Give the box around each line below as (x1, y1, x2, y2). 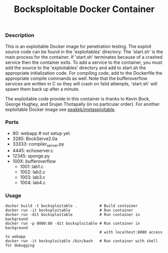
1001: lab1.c (20, 163, 44, 169)
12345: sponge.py (12, 153, 50, 159)
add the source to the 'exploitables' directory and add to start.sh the (5, 64, 146, 71)
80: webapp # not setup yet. (12, 130, 71, 136)
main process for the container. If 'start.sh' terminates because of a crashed (5, 54, 163, 60)
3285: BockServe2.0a (12, 136, 58, 142)
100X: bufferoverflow (12, 158, 56, 164)
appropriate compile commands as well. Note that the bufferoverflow (5, 75, 148, 81)
